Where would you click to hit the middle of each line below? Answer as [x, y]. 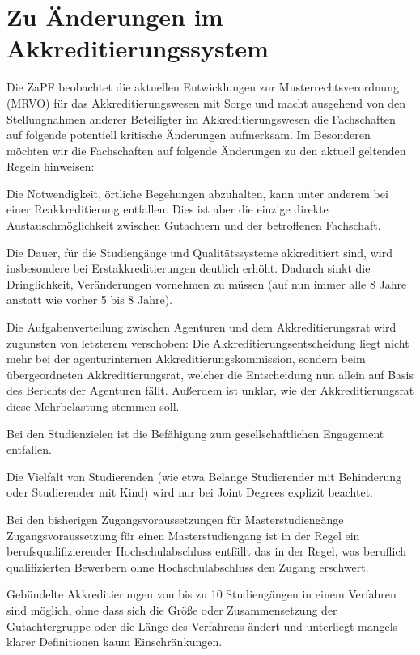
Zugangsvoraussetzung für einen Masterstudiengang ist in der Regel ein [183, 535]
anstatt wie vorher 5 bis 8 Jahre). [90, 300]
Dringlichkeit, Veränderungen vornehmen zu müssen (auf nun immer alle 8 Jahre [207, 283]
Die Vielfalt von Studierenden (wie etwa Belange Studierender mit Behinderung [204, 476]
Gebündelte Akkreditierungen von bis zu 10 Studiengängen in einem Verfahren [202, 594]
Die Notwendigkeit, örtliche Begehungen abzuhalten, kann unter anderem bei [197, 193]
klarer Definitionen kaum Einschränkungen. [115, 642]
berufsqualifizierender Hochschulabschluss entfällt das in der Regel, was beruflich [207, 551]
